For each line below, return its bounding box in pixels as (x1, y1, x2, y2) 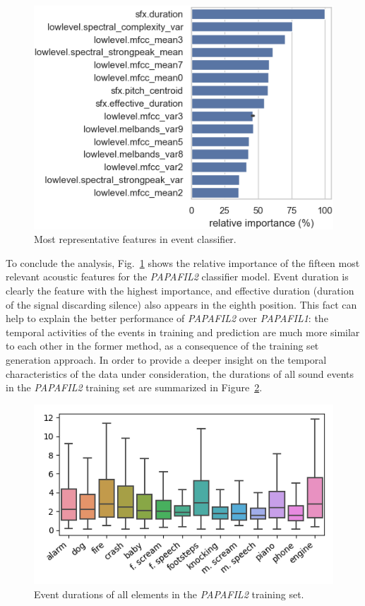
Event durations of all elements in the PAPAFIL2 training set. (34, 586, 304, 601)
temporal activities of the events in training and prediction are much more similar (6, 324, 360, 339)
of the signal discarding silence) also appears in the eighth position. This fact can (6, 297, 357, 311)
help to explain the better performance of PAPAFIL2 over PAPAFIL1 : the (6, 311, 328, 326)
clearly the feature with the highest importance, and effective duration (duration (6, 283, 354, 298)
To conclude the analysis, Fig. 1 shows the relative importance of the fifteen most (6, 255, 360, 270)
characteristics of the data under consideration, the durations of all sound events (6, 366, 354, 381)
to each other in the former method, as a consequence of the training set (6, 338, 319, 353)
